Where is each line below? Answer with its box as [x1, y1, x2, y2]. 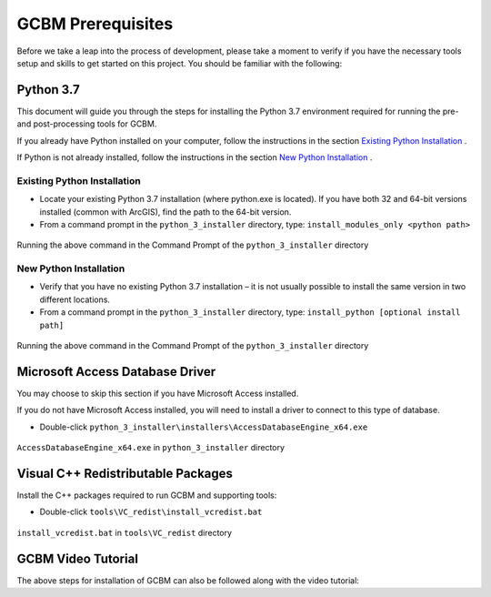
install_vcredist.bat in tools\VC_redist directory [16, 527, 232, 538]
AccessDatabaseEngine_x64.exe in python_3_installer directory [16, 442, 286, 453]
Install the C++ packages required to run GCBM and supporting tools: [16, 490, 277, 501]
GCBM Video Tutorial [16, 551, 138, 566]
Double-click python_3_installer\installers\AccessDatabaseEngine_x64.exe [39, 421, 368, 432]
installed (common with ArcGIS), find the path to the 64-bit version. [39, 206, 292, 218]
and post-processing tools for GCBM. [16, 118, 157, 129]
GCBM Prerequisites [16, 14, 174, 34]
